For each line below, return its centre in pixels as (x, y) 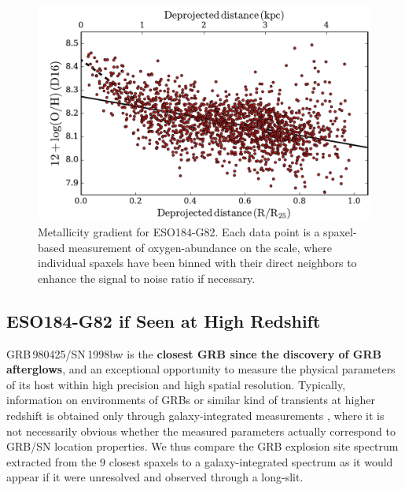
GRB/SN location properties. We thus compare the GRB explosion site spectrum (202, 446)
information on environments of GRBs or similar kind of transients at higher (191, 400)
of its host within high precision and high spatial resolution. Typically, (176, 384)
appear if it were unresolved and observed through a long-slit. (155, 477)
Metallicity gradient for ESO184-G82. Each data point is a (179, 232)
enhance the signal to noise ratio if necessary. (147, 278)
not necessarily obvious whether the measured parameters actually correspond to (201, 431)
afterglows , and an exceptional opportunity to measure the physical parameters (201, 369)
